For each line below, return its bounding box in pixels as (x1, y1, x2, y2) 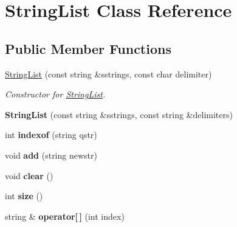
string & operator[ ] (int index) (5, 209, 125, 222)
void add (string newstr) (5, 148, 97, 161)
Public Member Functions (5, 39, 171, 58)
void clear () (5, 169, 53, 182)
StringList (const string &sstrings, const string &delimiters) (5, 108, 233, 120)
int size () (5, 189, 43, 202)
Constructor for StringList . (5, 88, 106, 100)
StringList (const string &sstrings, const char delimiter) (5, 67, 212, 80)
